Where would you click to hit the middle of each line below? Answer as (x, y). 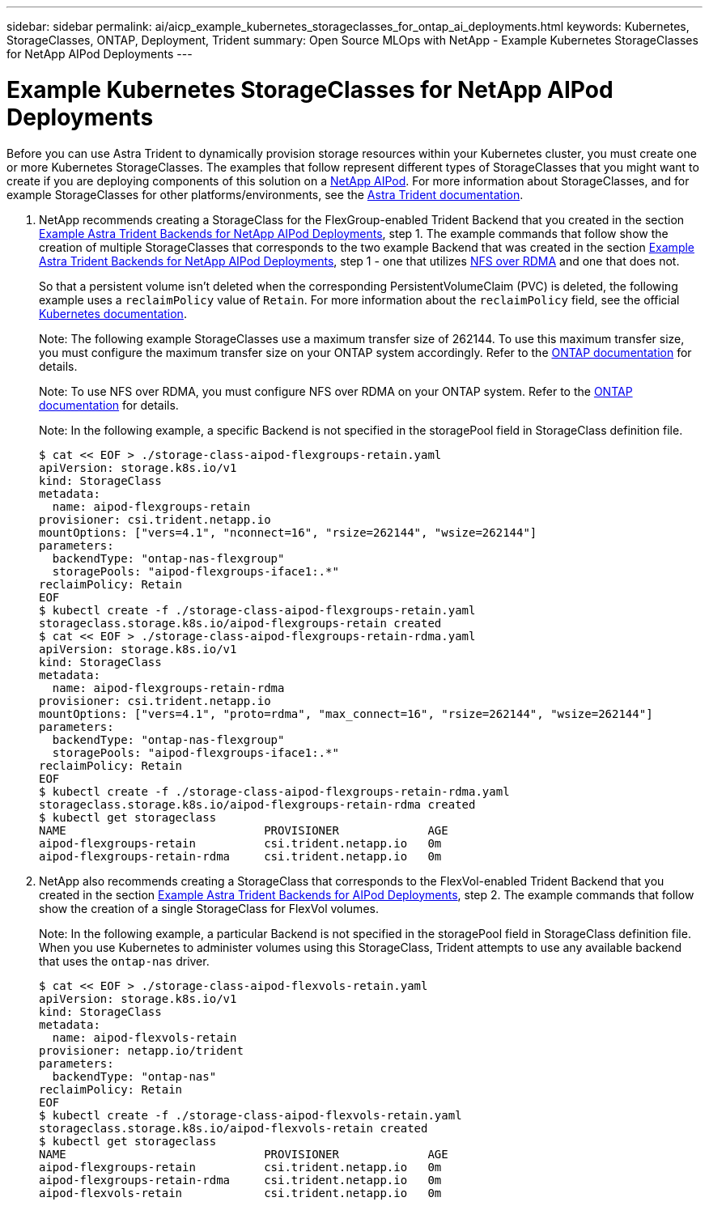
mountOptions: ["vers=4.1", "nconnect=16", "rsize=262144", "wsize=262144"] (288, 532)
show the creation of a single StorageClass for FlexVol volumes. (209, 908)
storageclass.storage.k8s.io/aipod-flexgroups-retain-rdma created (257, 804)
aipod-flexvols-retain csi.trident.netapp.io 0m (240, 1193)
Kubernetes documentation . (113, 313)
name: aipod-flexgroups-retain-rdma (168, 688)
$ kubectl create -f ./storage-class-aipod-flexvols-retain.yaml (250, 1115)
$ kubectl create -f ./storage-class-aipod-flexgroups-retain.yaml (257, 610)
